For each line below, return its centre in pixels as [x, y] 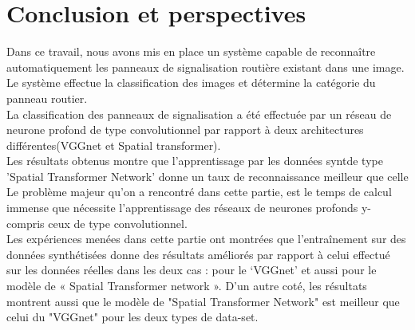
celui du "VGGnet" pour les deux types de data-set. [132, 317]
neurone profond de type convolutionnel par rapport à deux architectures [185, 130]
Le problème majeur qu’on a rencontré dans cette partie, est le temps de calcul [199, 192]
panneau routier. [47, 98]
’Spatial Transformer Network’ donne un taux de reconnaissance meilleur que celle [207, 176]
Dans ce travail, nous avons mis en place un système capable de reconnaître [191, 51]
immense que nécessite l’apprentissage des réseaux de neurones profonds [182, 208]
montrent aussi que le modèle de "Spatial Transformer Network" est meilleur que [203, 301]
